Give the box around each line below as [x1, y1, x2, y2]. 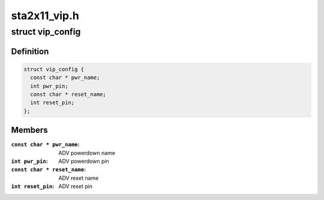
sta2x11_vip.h [11, 9, 79, 22]
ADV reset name [58, 174, 99, 181]
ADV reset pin [58, 183, 93, 190]
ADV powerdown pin [58, 157, 109, 165]
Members [11, 125, 48, 135]
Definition [11, 46, 49, 56]
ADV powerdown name [58, 149, 115, 156]
